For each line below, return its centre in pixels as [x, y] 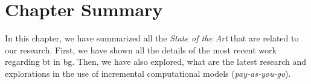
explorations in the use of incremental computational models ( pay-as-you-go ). [148, 73]
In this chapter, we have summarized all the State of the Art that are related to [152, 38]
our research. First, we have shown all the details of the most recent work [141, 49]
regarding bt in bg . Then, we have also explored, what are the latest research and [156, 61]
